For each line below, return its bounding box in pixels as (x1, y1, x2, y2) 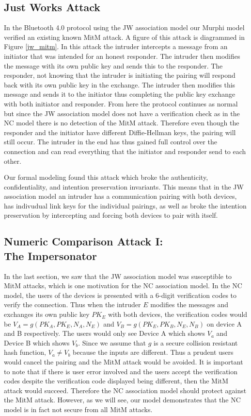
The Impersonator (4, 248, 97, 263)
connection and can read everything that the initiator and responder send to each (4, 146, 246, 156)
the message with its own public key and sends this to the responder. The (4, 60, 223, 70)
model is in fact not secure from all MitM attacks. (4, 404, 153, 414)
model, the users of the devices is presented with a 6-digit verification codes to (4, 290, 237, 300)
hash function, (4, 347, 46, 357)
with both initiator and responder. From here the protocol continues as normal (4, 98, 238, 108)
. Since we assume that (78, 337, 146, 347)
